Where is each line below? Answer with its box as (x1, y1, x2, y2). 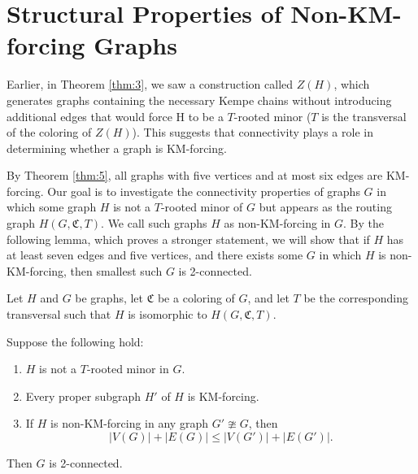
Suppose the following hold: (7, 333, 144, 350)
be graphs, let (75, 289, 144, 307)
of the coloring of (7, 124, 92, 141)
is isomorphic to (128, 306, 207, 323)
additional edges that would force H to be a (7, 107, 224, 124)
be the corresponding (303, 289, 408, 307)
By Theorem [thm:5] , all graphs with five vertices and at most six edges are (7, 167, 383, 184)
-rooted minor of (160, 198, 243, 215)
